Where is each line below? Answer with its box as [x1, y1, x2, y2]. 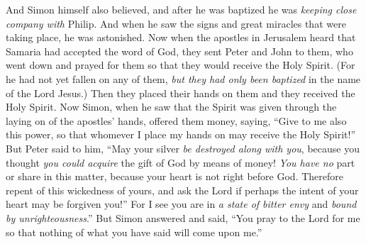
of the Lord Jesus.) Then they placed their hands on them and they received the [6, 85, 355, 100]
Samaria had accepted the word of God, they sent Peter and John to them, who [6, 43, 353, 58]
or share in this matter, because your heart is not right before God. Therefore [6, 169, 343, 184]
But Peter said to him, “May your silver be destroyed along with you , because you [6, 140, 360, 155]
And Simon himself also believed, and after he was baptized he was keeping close [6, 2, 357, 16]
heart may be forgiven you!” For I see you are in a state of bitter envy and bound [6, 196, 357, 211]
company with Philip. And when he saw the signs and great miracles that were [6, 16, 346, 30]
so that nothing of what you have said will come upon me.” [6, 224, 262, 239]
